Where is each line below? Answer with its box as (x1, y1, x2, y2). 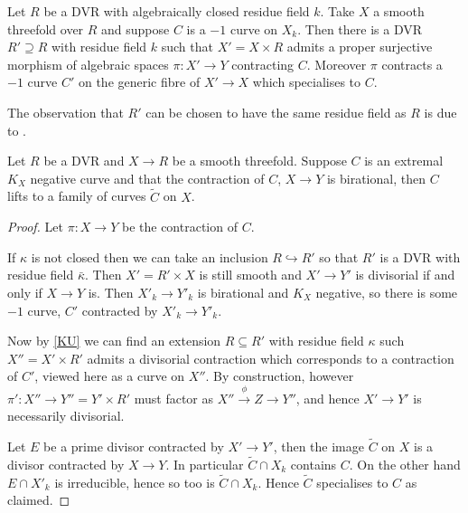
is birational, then (326, 168, 426, 187)
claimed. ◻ (7, 490, 70, 509)
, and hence (295, 388, 360, 407)
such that (161, 37, 213, 56)
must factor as (134, 388, 214, 407)
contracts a (381, 54, 443, 73)
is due (424, 102, 457, 121)
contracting (231, 54, 295, 73)
